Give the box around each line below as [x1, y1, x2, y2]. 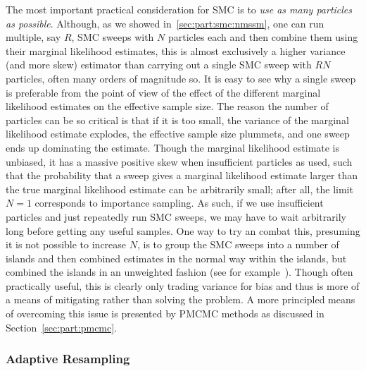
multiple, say [6, 30, 61, 44]
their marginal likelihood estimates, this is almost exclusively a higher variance [6, 43, 346, 58]
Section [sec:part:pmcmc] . [6, 320, 118, 334]
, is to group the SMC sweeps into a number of [137, 237, 339, 252]
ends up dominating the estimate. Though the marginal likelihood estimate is [6, 140, 340, 154]
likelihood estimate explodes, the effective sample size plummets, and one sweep [6, 126, 350, 141]
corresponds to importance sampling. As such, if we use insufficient [34, 195, 324, 210]
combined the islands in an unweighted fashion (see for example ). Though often [6, 264, 353, 279]
